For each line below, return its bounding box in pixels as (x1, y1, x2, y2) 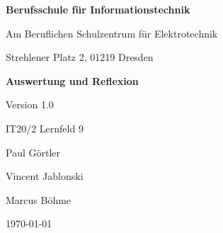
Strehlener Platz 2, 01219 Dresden (6, 50, 154, 64)
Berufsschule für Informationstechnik (6, 2, 190, 16)
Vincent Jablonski (6, 169, 84, 183)
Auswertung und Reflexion (6, 73, 139, 88)
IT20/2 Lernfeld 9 (6, 120, 84, 135)
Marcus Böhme (6, 192, 72, 207)
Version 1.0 (6, 97, 54, 112)
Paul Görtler (6, 144, 60, 159)
